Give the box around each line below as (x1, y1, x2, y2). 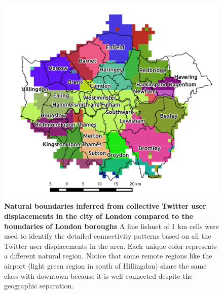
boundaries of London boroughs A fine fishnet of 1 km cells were (4, 220, 219, 231)
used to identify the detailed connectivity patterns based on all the (4, 231, 211, 241)
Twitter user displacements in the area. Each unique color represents (4, 240, 217, 251)
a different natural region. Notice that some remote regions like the (4, 250, 212, 261)
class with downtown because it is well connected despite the (4, 270, 193, 281)
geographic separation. (4, 280, 74, 291)
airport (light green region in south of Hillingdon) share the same (4, 260, 207, 271)
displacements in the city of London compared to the (4, 211, 194, 221)
